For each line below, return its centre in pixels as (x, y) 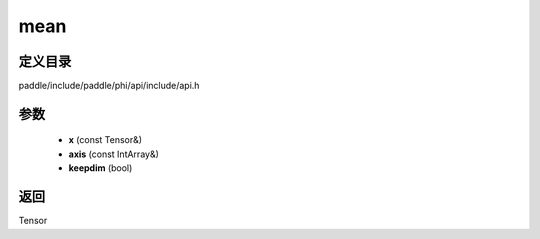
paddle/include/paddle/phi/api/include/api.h (109, 86)
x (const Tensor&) (105, 140)
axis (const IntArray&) (114, 154)
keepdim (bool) (100, 168)
